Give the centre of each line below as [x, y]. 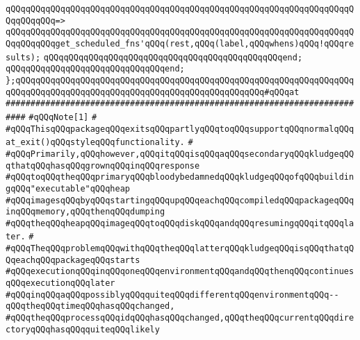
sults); [23, 57]
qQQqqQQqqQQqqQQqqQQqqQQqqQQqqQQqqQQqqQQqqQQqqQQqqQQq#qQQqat [153, 92]
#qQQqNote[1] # [63, 117]
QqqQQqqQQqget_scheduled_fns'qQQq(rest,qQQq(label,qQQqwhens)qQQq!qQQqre [180, 43]
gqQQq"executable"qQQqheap [68, 188]
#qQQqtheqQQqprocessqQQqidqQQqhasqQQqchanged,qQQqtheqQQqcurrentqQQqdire [180, 318]
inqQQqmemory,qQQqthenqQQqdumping [85, 212]
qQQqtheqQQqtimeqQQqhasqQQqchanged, [90, 306]
